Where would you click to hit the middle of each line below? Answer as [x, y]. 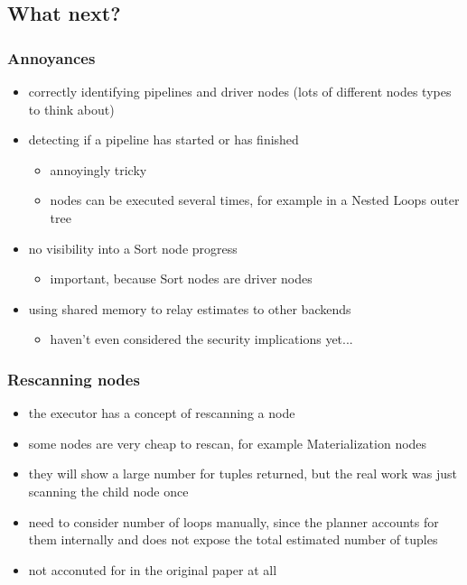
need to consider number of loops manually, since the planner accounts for [233, 521]
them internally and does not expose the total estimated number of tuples [233, 539]
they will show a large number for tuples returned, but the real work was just [243, 474]
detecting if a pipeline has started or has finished [163, 139]
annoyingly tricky [98, 169]
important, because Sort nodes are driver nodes [181, 279]
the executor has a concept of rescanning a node [162, 413]
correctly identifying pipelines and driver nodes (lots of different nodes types [240, 91]
